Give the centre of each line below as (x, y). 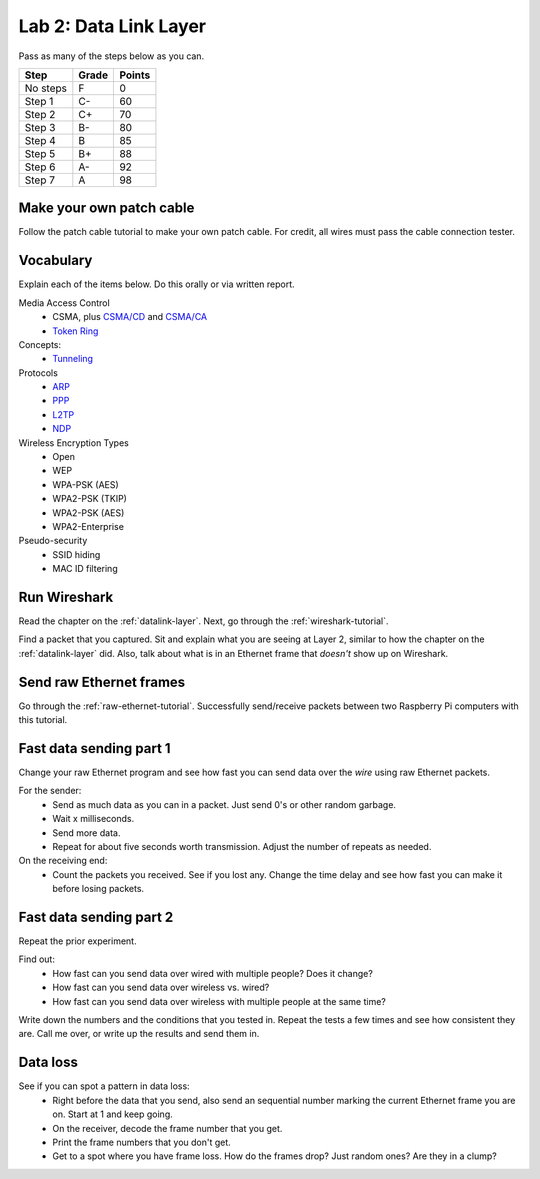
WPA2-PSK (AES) (88, 512)
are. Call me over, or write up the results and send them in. (139, 1034)
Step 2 (40, 114)
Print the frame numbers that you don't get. (142, 1142)
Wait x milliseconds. (93, 819)
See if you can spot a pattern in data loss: (104, 1086)
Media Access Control (64, 302)
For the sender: (50, 791)
